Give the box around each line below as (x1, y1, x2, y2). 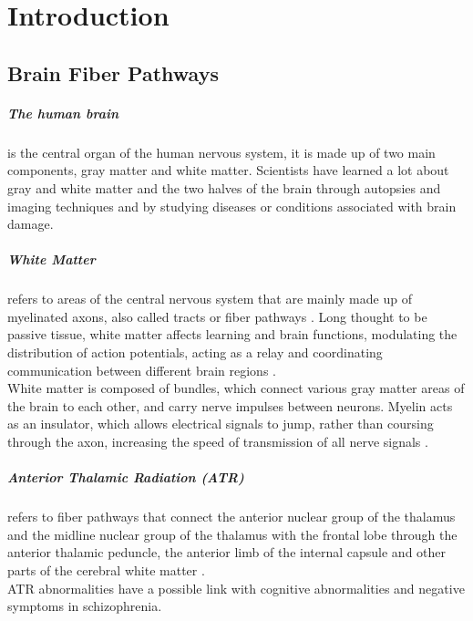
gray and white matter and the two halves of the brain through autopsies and (7, 178, 441, 197)
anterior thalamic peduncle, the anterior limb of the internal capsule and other (7, 543, 447, 562)
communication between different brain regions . (7, 360, 276, 379)
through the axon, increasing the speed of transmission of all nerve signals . (7, 432, 428, 450)
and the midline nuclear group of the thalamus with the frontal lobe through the (7, 524, 458, 543)
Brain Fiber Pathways (7, 58, 219, 87)
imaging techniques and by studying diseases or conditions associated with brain (7, 196, 457, 215)
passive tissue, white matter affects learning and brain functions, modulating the (7, 325, 458, 344)
